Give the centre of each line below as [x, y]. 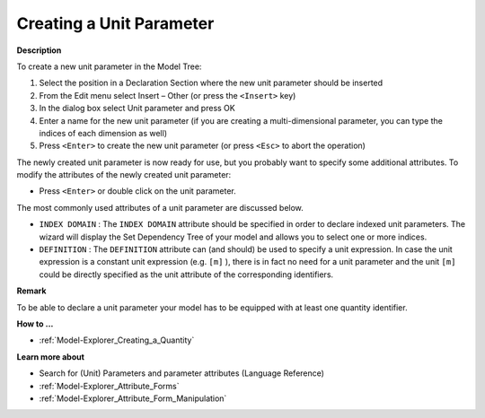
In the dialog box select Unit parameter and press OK [137, 109]
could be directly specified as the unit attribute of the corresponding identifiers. [186, 274]
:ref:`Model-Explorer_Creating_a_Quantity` [117, 340]
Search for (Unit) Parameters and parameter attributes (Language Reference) [182, 373]
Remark [31, 291]
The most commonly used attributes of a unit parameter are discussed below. [160, 207]
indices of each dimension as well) [103, 133]
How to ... [35, 324]
